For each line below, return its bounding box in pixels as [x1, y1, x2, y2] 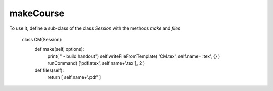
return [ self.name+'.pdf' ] [47, 74, 101, 80]
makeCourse [9, 8, 65, 19]
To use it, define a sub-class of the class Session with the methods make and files [9, 25, 180, 31]
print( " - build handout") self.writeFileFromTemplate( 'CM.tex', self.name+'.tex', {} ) [47, 53, 220, 59]
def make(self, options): [34, 46, 84, 52]
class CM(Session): [22, 36, 63, 42]
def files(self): [34, 67, 64, 73]
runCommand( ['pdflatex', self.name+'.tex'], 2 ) [47, 60, 145, 66]
